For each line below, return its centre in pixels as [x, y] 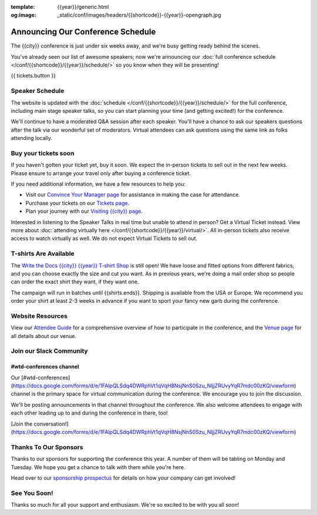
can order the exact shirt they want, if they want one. [75, 282]
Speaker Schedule [38, 91]
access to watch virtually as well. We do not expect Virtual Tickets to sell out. [104, 239]
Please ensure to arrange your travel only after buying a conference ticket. [101, 173]
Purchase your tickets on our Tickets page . [77, 203]
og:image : [23, 15]
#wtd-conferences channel [45, 367]
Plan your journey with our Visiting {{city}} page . [84, 211]
